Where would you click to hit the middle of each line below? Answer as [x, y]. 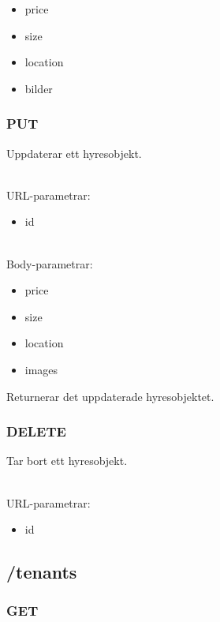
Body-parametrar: [50, 263]
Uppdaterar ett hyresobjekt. [74, 153]
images [41, 369]
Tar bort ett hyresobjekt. [67, 461]
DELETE [36, 431]
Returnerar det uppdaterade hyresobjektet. [110, 396]
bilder [39, 88]
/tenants [42, 572]
